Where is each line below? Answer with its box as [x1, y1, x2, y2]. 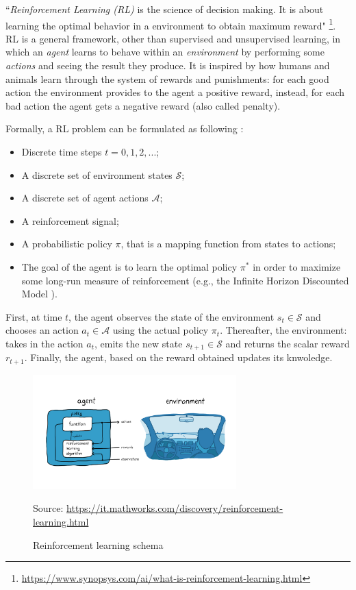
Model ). [21, 286, 58, 301]
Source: [33, 501, 64, 515]
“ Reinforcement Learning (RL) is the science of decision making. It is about [5, 2, 324, 16]
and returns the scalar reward [225, 336, 350, 350]
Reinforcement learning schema [33, 537, 164, 552]
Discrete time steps [21, 145, 102, 158]
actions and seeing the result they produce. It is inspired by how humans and [5, 58, 330, 73]
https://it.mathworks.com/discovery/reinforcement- [66, 501, 283, 515]
